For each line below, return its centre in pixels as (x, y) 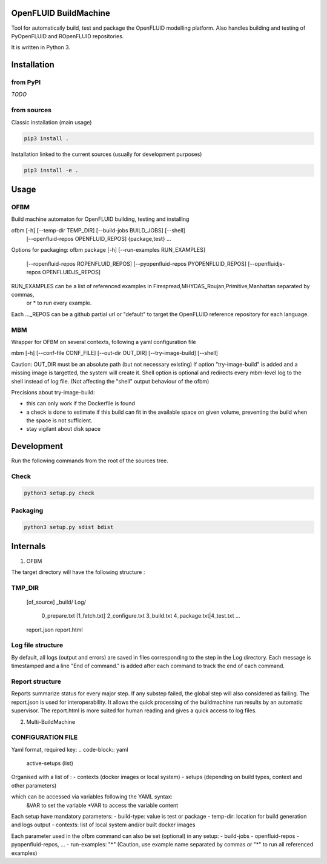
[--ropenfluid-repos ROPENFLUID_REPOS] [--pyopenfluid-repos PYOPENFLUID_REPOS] (137, 263)
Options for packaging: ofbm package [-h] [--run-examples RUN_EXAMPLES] (108, 250)
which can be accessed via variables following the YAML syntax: (92, 797)
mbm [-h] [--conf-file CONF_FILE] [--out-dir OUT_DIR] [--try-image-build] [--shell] (114, 353)
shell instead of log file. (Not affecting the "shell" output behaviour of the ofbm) (110, 381)
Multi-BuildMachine (51, 721)
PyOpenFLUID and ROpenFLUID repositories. (68, 36)
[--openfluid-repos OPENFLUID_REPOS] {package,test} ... (99, 239)
